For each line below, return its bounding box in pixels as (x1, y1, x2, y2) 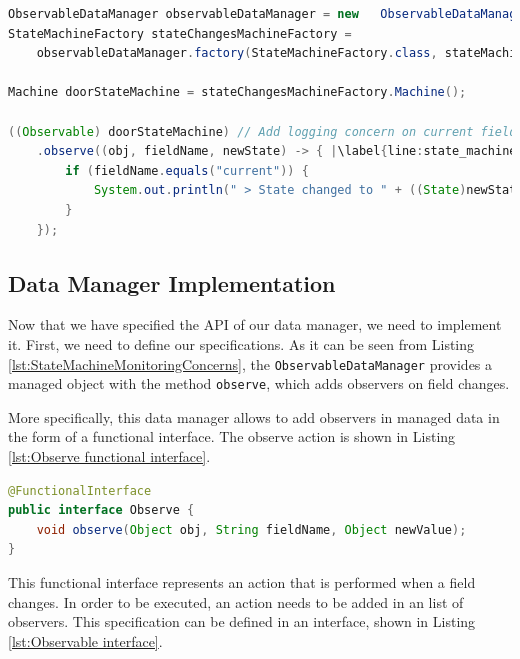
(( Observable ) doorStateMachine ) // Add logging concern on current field (8, 124, 517, 139)
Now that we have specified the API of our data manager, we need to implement (8, 314, 502, 335)
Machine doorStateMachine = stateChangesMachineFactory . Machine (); (8, 85, 467, 100)
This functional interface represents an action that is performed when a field (8, 571, 476, 592)
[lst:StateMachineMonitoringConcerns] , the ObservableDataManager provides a (8, 353, 493, 374)
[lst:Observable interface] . (8, 630, 163, 651)
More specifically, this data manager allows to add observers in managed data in (8, 406, 500, 427)
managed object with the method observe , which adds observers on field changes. (8, 373, 510, 394)
